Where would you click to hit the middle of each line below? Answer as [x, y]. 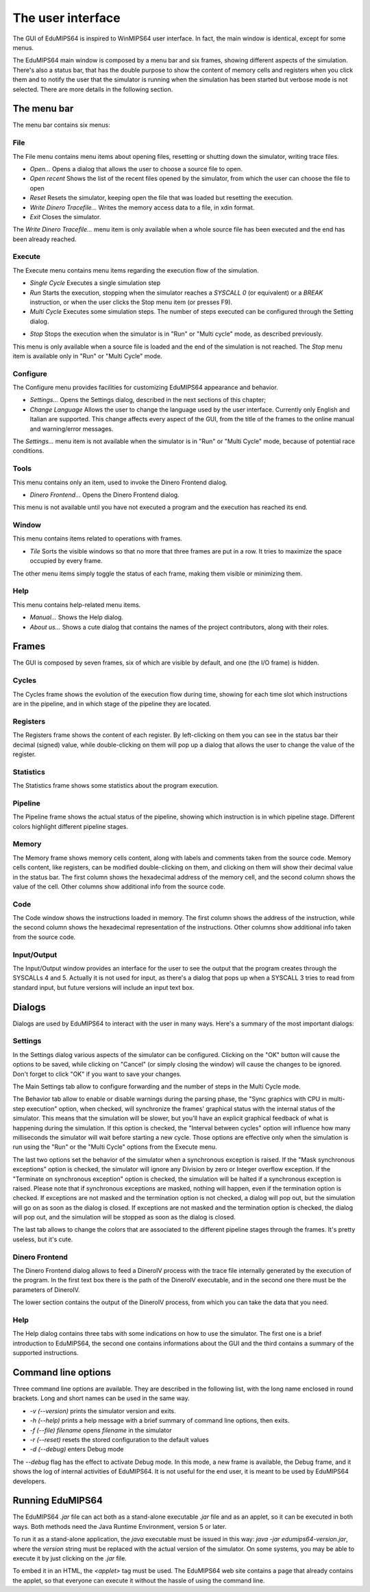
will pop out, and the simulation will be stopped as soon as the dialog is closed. [124, 1217]
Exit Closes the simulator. [65, 216]
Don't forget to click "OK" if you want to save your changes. [97, 1074]
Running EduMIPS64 [58, 1501]
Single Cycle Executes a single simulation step [95, 283]
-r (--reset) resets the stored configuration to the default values [119, 1439]
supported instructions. [46, 1353]
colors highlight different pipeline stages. [70, 826]
